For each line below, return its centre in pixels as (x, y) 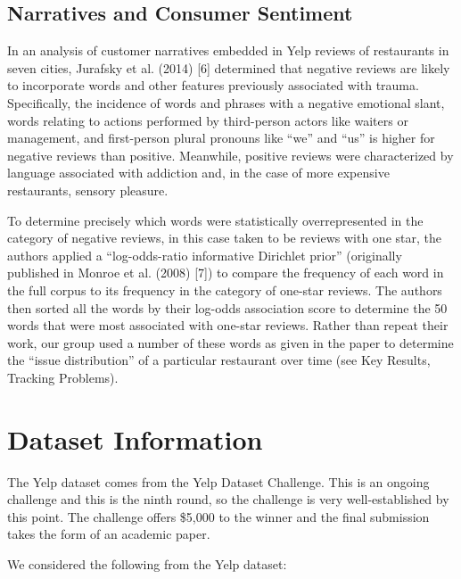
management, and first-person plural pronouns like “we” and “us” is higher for (221, 138)
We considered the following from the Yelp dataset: (147, 563)
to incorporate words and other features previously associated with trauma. (213, 85)
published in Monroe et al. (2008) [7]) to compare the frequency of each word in (226, 273)
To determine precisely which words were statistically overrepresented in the (215, 220)
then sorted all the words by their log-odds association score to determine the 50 (227, 307)
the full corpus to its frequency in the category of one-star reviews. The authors (225, 289)
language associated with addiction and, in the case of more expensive (198, 173)
